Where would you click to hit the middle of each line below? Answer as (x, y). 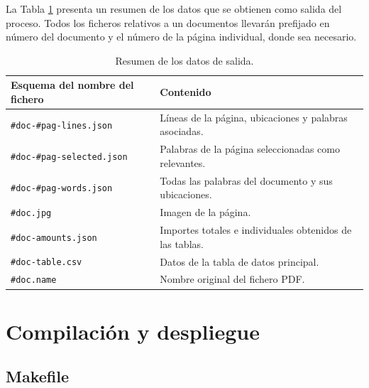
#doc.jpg (31, 214)
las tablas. (182, 243)
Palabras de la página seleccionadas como (250, 149)
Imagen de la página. (205, 212)
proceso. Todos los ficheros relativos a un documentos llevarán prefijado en (168, 22)
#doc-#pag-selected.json (69, 157)
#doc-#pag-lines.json (62, 125)
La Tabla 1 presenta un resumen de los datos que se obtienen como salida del (174, 9)
